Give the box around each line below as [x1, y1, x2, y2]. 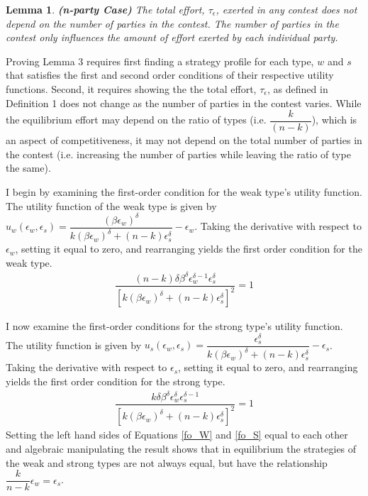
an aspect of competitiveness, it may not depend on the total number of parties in [6, 133, 362, 148]
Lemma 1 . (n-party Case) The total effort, [6, 2, 205, 16]
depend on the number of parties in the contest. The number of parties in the [6, 16, 339, 31]
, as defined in [267, 81, 328, 96]
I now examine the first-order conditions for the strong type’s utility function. [6, 319, 343, 334]
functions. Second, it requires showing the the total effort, [6, 81, 257, 96]
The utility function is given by [6, 337, 142, 352]
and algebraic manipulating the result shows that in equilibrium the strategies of [6, 441, 357, 456]
